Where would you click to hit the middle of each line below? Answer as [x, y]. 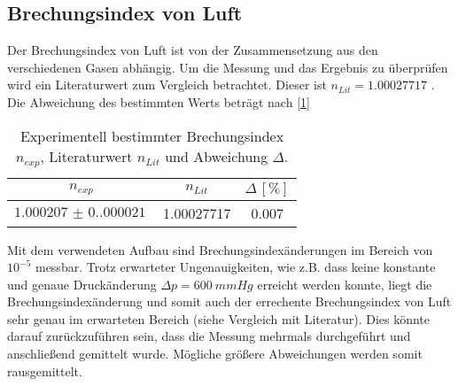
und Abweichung [217, 156]
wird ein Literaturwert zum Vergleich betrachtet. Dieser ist [167, 85]
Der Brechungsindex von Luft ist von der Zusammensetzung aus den [193, 50]
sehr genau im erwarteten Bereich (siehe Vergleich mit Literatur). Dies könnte [219, 318]
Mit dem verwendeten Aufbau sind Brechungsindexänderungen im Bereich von [220, 249]
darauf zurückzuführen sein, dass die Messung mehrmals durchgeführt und [209, 336]
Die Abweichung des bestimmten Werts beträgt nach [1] [159, 101]
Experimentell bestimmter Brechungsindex [152, 135]
